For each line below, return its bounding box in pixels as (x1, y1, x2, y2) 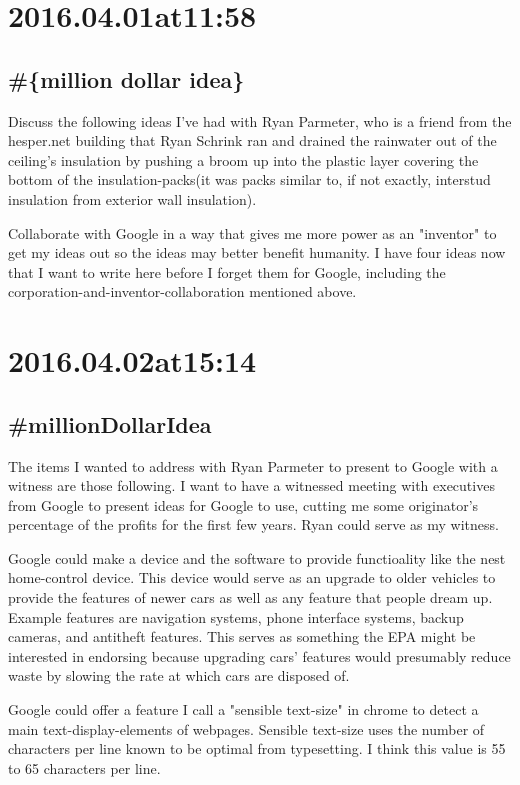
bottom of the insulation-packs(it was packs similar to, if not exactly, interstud (8, 169, 491, 190)
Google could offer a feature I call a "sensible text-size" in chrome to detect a (8, 699, 479, 720)
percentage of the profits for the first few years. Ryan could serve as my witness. (8, 514, 499, 535)
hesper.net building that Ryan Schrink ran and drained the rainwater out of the (8, 130, 497, 151)
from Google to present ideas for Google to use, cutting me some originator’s (8, 494, 479, 515)
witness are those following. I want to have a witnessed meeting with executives (8, 475, 495, 496)
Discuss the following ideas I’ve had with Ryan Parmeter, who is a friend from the (8, 110, 512, 131)
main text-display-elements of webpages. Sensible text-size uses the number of (8, 718, 485, 739)
